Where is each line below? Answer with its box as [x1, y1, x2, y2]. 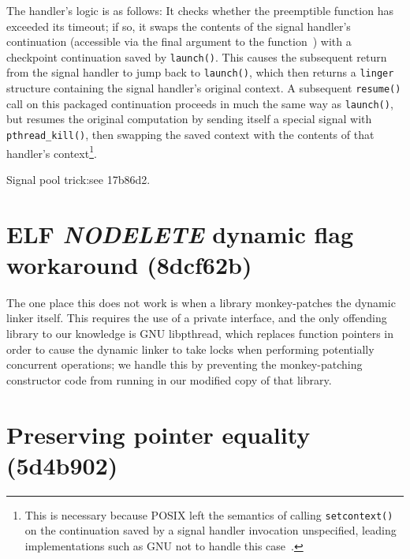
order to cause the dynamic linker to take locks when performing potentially [6, 340, 375, 357]
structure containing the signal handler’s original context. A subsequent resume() [6, 80, 401, 96]
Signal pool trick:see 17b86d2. [6, 171, 151, 187]
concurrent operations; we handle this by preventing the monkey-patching [6, 356, 363, 373]
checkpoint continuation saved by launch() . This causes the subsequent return [6, 48, 387, 65]
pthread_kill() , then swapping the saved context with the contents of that [6, 126, 375, 142]
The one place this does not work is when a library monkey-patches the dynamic [6, 294, 396, 310]
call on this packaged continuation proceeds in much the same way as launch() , [6, 95, 393, 111]
